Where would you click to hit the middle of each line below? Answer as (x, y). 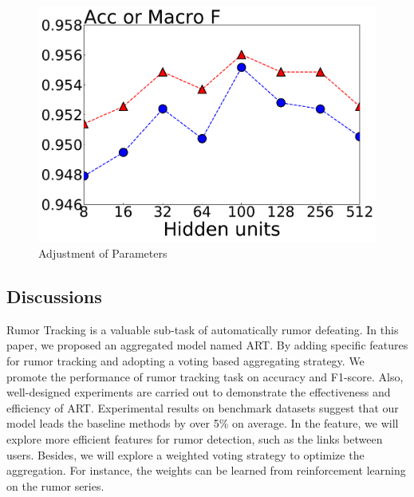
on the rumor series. (55, 485)
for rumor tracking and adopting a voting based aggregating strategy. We (185, 361)
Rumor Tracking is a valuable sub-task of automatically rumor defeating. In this (203, 329)
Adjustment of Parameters (103, 253)
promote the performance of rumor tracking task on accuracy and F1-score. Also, (205, 376)
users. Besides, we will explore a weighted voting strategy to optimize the (185, 454)
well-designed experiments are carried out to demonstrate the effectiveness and (199, 392)
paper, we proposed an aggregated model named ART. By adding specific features (207, 345)
